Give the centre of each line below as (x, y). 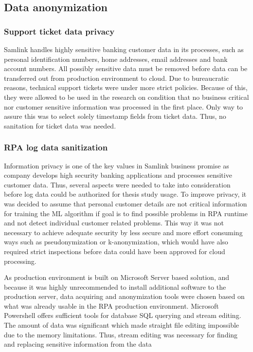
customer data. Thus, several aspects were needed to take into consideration (117, 184)
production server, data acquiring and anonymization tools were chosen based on (124, 296)
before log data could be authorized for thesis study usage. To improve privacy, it (125, 194)
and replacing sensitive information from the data (78, 344)
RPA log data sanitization (56, 147)
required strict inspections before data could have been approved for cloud (115, 251)
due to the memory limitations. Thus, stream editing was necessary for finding (121, 334)
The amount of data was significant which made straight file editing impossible (122, 325)
